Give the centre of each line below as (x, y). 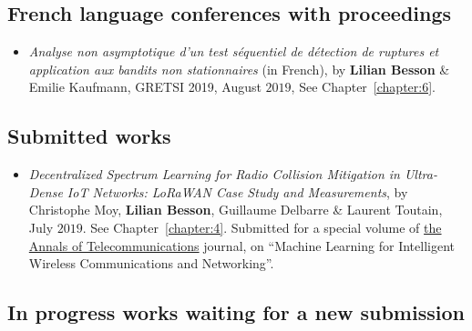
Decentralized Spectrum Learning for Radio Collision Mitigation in (214, 174)
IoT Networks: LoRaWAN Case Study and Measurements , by (237, 191)
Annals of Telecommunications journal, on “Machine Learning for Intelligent (241, 245)
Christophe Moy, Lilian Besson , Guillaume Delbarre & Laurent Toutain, (236, 210)
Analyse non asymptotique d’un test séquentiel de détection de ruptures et (234, 51)
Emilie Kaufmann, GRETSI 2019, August (145, 87)
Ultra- (421, 174)
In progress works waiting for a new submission (236, 312)
